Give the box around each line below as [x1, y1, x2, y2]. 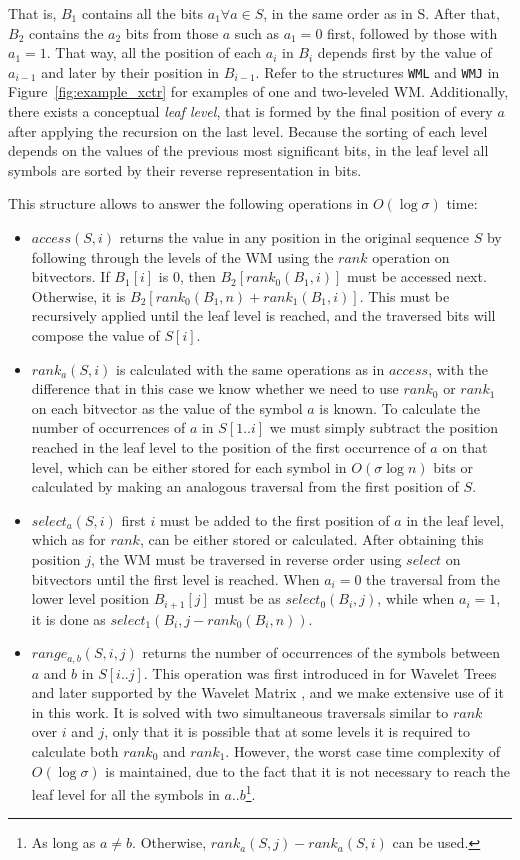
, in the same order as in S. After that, [263, 3, 500, 23]
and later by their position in [41, 61, 220, 82]
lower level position [31, 588, 149, 609]
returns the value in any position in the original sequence [119, 227, 470, 247]
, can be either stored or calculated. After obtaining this [139, 529, 484, 550]
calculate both [31, 740, 119, 761]
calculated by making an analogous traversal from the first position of [31, 476, 459, 497]
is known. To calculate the [319, 397, 481, 418]
